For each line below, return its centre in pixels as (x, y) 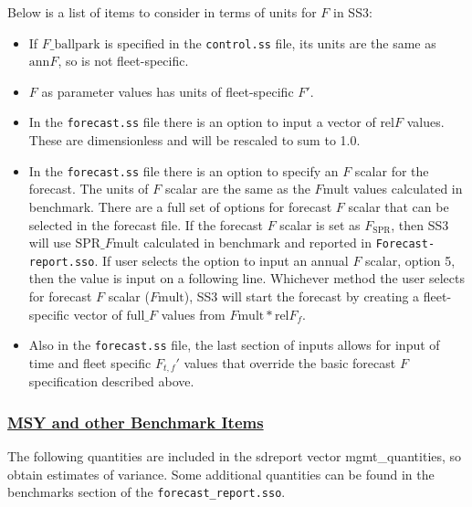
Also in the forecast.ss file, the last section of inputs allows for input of (234, 345)
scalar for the (392, 170)
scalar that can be (399, 206)
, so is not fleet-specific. (123, 61)
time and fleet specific (90, 362)
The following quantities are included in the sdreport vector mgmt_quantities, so (235, 456)
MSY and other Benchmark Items (136, 422)
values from (193, 314)
